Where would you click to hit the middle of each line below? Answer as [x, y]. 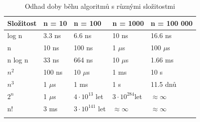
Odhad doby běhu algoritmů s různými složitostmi [100, 6]
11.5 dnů [163, 84]
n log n [18, 60]
